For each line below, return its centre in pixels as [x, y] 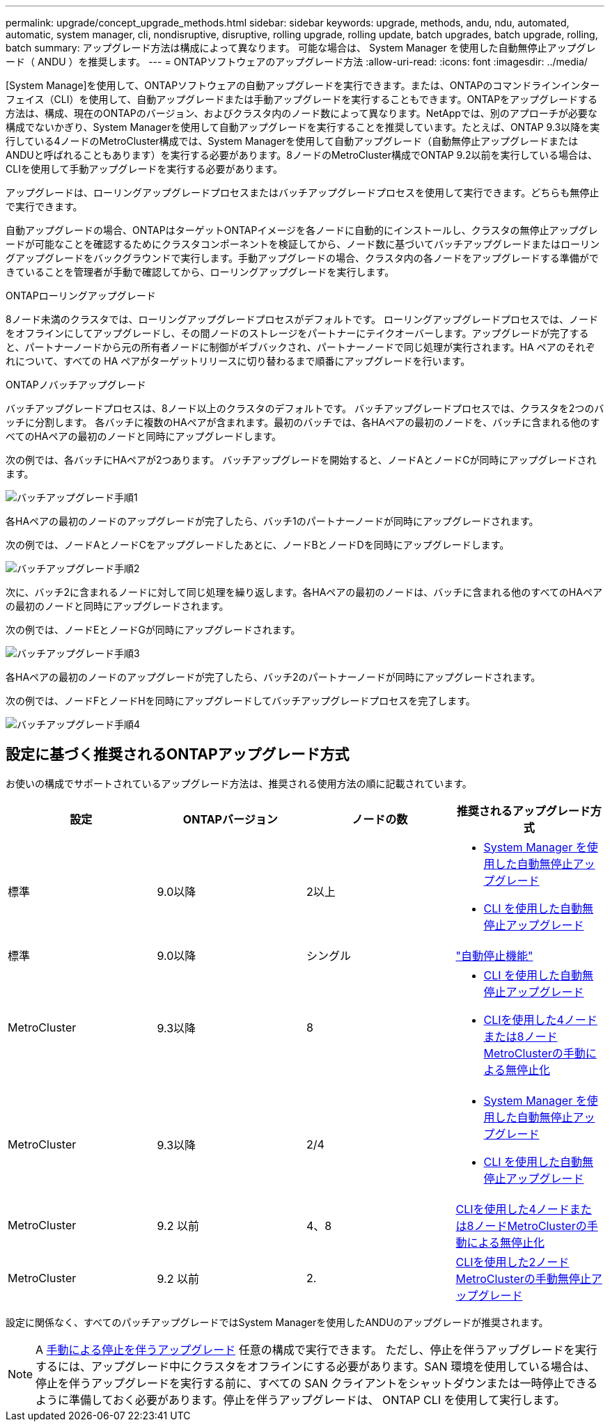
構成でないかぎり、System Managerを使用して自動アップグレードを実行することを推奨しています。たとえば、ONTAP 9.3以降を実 [303, 127]
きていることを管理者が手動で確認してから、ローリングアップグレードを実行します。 [200, 272]
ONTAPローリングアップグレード [81, 295]
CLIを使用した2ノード [513, 1262]
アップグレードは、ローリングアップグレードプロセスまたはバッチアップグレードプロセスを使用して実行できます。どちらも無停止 [303, 192]
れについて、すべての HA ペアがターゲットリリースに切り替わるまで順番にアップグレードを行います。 [238, 361]
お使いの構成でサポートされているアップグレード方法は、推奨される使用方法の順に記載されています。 [239, 783]
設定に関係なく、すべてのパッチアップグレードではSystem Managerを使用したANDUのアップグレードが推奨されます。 [277, 1322]
